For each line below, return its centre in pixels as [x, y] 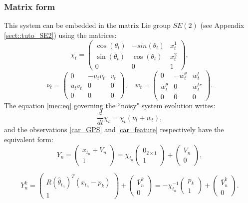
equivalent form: [29, 139]
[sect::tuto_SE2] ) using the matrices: [60, 35]
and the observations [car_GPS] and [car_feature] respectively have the [114, 129]
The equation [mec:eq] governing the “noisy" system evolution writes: [110, 105]
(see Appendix [222, 25]
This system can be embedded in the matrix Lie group [87, 25]
